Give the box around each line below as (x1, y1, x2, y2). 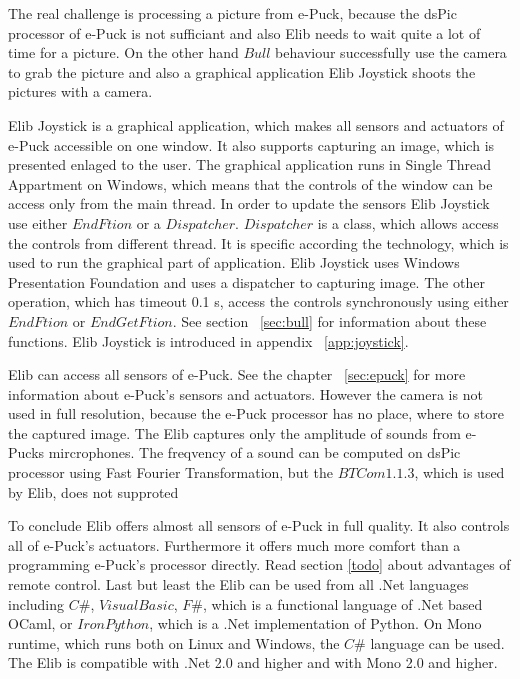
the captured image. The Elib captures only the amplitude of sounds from (8, 422, 461, 443)
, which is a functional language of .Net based (202, 593, 483, 614)
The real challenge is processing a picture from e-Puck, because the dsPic (8, 3, 457, 23)
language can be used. (370, 632, 505, 653)
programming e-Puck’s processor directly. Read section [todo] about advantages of (8, 554, 511, 575)
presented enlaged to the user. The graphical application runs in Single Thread (8, 154, 492, 175)
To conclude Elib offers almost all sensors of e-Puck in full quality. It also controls (8, 515, 510, 536)
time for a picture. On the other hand (8, 42, 239, 63)
